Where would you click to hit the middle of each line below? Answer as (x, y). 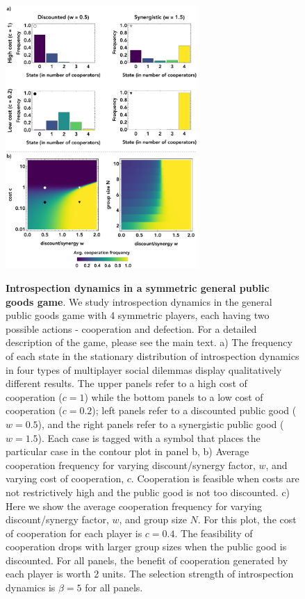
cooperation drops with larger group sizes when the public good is (146, 547)
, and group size (153, 519)
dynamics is (31, 588)
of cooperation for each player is (74, 533)
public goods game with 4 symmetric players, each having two (138, 315)
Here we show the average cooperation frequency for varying (134, 506)
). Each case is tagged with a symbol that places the (149, 437)
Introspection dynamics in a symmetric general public (138, 288)
